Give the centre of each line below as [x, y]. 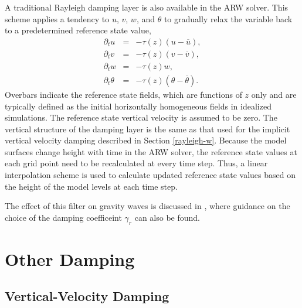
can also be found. [167, 217]
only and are [274, 94]
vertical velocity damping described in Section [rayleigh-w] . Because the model [146, 140]
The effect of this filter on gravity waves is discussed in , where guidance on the [147, 206]
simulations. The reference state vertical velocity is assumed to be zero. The [141, 117]
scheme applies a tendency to [57, 18]
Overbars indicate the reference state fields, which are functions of [123, 94]
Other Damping [70, 259]
